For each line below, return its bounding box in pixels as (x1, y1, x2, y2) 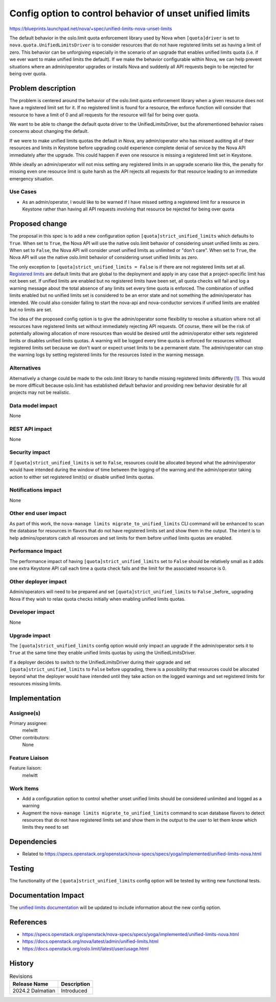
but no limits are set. (9, 307, 53, 313)
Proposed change (9, 220, 67, 228)
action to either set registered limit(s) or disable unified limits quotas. (9, 474, 154, 480)
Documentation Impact (9, 891, 84, 900)
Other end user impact (9, 510, 66, 517)
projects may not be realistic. (9, 389, 71, 395)
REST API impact (9, 426, 52, 433)
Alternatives (9, 364, 41, 371)
